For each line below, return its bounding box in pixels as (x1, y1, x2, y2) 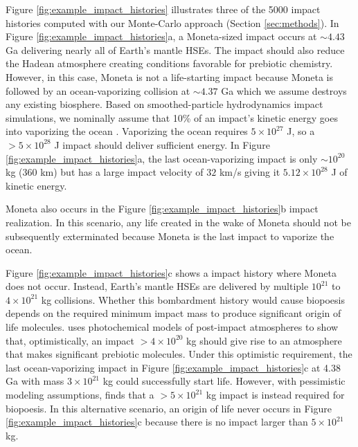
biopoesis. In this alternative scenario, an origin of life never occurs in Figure (6, 401, 332, 415)
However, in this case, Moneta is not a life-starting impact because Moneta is (6, 69, 333, 84)
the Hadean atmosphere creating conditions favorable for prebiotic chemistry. (6, 56, 333, 71)
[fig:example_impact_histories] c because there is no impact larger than (6, 414, 308, 429)
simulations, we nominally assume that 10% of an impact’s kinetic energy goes (6, 110, 338, 125)
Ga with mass (6, 374, 64, 388)
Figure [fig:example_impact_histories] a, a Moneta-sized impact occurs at (6, 29, 317, 44)
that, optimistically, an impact (6, 333, 134, 347)
